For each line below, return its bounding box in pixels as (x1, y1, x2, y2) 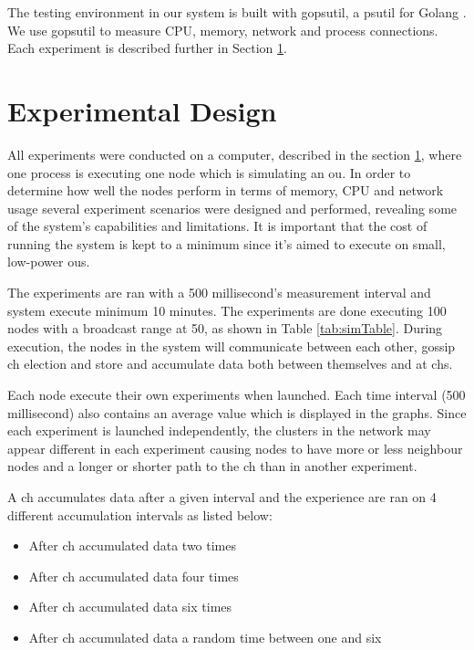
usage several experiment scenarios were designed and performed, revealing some (7, 198, 458, 217)
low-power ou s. (7, 252, 90, 271)
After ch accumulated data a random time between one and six (28, 627, 382, 646)
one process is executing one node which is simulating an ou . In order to (7, 162, 411, 182)
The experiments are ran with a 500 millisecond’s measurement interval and (7, 283, 431, 302)
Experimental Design (7, 91, 277, 129)
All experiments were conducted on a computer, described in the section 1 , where (7, 144, 462, 163)
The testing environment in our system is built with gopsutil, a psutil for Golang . (7, 3, 467, 21)
